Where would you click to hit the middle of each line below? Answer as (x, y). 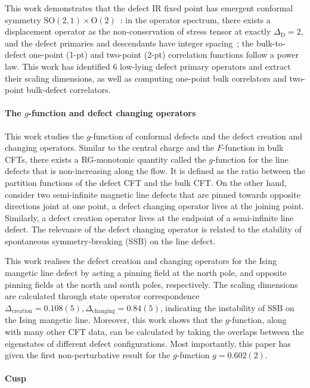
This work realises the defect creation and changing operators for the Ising (141, 261)
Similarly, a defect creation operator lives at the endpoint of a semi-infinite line (149, 217)
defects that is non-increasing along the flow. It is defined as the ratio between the (155, 171)
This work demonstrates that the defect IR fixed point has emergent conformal (149, 8)
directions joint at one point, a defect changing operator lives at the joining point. (154, 206)
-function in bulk (253, 148)
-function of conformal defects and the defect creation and (196, 136)
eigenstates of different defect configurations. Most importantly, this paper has (148, 343)
